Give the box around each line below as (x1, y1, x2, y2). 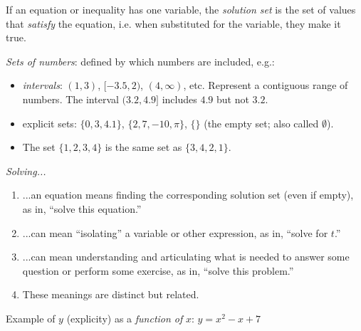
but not (216, 91, 249, 106)
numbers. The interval (22, 91, 119, 106)
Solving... (6, 163, 46, 178)
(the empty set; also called (204, 115, 319, 130)
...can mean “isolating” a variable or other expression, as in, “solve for (22, 225, 328, 240)
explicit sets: (22, 115, 77, 130)
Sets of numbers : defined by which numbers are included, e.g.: (6, 53, 275, 68)
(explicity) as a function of (66, 310, 183, 325)
